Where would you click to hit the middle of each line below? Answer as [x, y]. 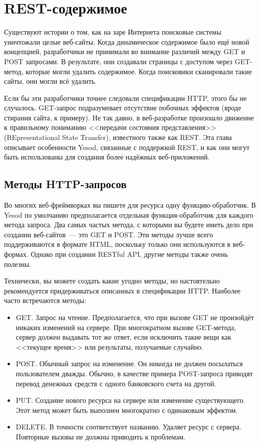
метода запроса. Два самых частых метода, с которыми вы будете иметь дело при [129, 225]
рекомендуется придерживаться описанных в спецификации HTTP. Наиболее [122, 290]
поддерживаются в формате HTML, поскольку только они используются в [117, 244]
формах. [16, 254]
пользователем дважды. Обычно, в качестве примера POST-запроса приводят [134, 373]
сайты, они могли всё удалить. [50, 81]
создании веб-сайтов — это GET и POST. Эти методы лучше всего [109, 234]
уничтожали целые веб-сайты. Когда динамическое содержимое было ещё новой [127, 41]
